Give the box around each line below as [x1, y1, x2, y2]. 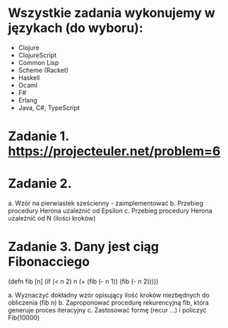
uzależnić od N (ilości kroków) [8, 214, 96, 223]
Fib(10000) [8, 313, 40, 322]
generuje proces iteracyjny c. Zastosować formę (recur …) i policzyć [8, 306, 207, 314]
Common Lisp [18, 58, 59, 66]
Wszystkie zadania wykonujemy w [8, 5, 215, 21]
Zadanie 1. [8, 129, 69, 144]
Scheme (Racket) [18, 66, 69, 74]
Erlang [18, 95, 37, 104]
